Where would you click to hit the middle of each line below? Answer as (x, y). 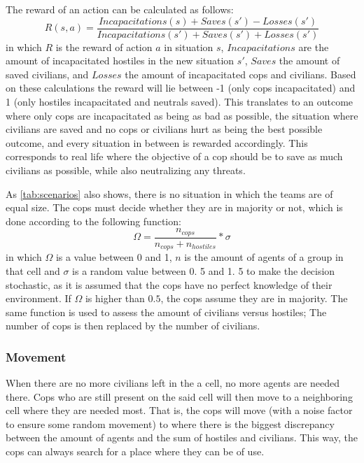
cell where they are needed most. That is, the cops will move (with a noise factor (179, 410)
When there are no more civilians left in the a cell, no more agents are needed (173, 383)
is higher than (115, 298)
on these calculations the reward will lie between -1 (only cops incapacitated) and (181, 88)
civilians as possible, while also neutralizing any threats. (126, 170)
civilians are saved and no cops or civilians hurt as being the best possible (164, 129)
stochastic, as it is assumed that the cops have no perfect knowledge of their (169, 284)
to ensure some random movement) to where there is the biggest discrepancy (170, 423)
